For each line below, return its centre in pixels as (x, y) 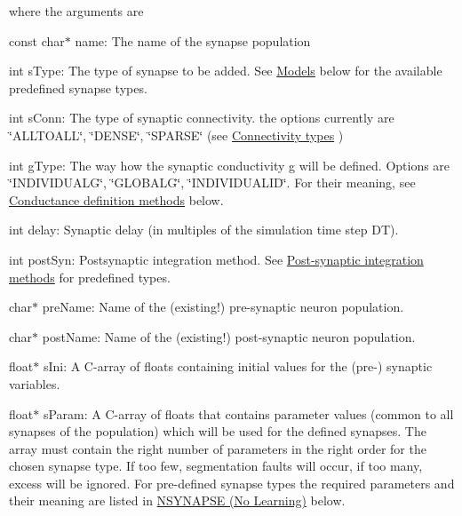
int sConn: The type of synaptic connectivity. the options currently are (202, 118)
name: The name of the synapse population (193, 40)
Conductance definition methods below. (116, 199)
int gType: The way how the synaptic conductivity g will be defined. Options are (230, 165)
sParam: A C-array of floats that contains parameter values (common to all (248, 413)
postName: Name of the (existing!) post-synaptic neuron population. (229, 336)
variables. (35, 383)
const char (37, 40)
